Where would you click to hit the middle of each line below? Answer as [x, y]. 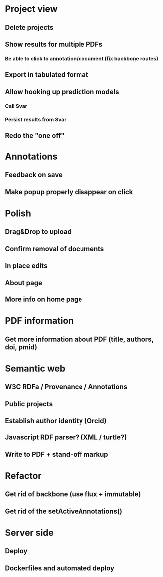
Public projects [29, 404]
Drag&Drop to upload [39, 232]
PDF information [40, 321]
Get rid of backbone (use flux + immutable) [73, 494]
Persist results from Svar [36, 119]
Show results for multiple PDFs [54, 44]
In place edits [26, 266]
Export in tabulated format [47, 75]
